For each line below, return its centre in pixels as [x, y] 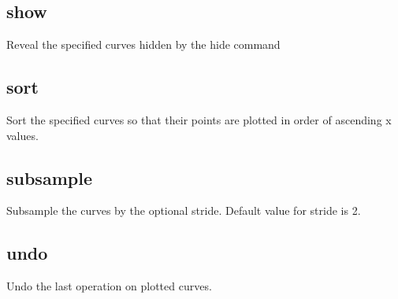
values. [22, 135]
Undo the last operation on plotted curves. [109, 286]
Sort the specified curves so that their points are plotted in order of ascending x [199, 120]
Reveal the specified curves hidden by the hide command [143, 44]
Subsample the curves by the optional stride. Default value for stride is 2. [184, 210]
